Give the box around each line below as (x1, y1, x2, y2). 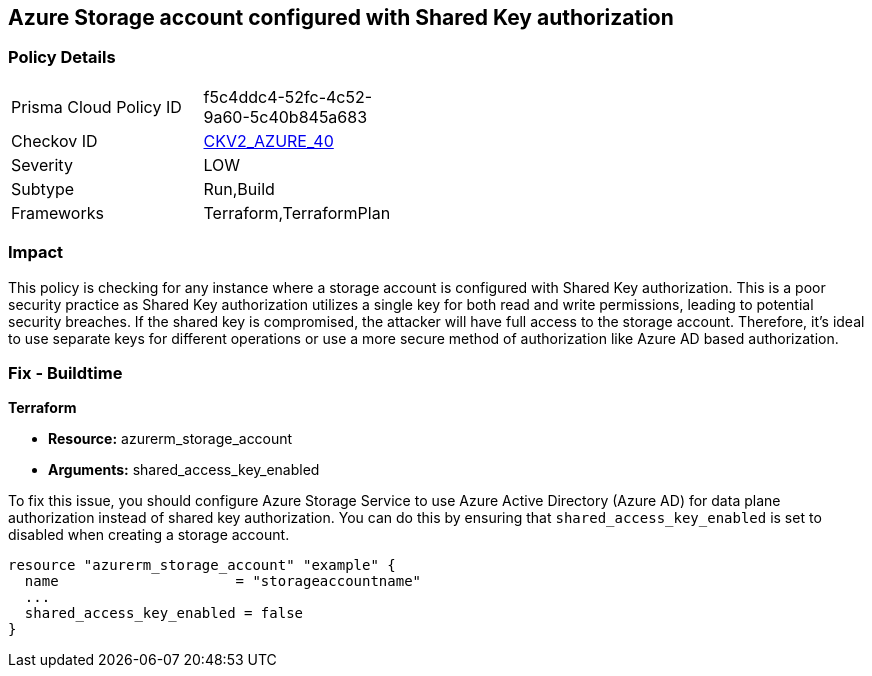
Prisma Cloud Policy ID (11, 96, 182, 117)
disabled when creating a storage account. (8, 526, 290, 544)
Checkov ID (11, 130, 98, 151)
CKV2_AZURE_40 (203, 130, 334, 151)
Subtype (11, 178, 75, 199)
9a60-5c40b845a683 (203, 106, 368, 127)
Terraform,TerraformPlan (203, 202, 391, 223)
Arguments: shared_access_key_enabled (48, 461, 320, 479)
